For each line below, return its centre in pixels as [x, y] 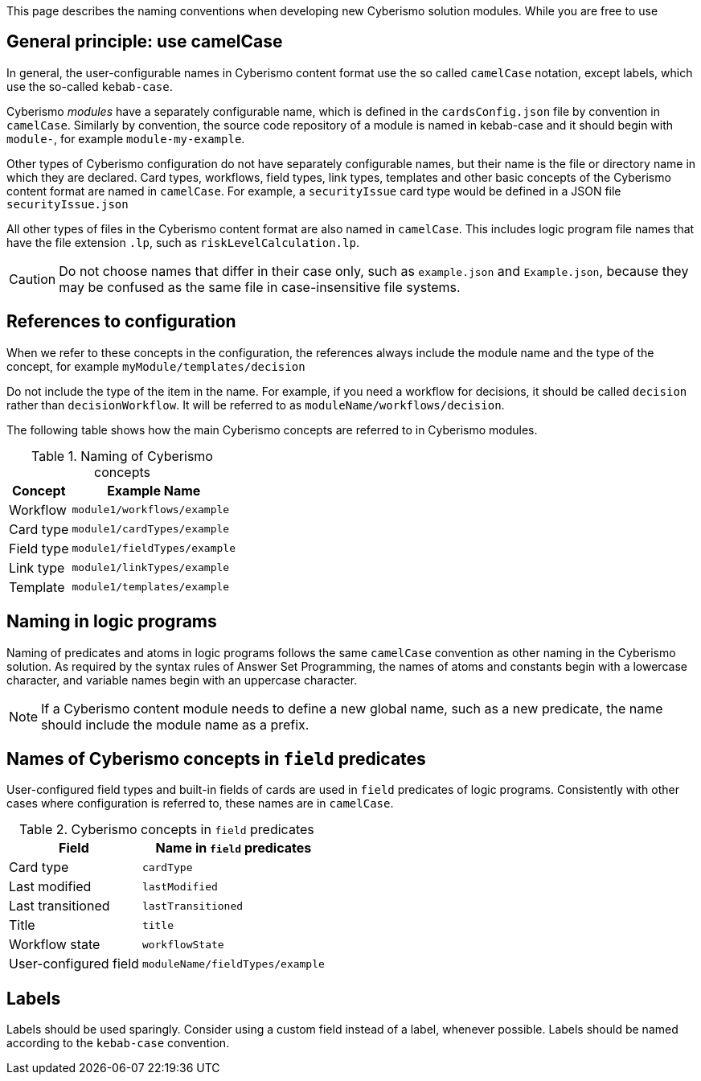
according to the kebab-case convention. [118, 1043]
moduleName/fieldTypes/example [233, 964]
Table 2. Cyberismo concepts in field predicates [167, 830]
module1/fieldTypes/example [154, 549]
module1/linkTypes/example [151, 568]
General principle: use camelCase [145, 42]
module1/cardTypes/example [151, 529]
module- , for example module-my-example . [126, 138]
